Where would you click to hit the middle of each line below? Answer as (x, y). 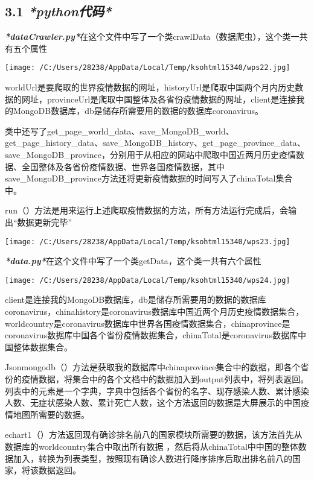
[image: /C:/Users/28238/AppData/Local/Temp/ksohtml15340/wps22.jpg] (148, 68)
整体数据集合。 (43, 346)
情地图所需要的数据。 (47, 414)
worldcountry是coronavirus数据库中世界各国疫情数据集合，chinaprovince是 (148, 323)
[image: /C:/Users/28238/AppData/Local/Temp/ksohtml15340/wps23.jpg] (148, 242)
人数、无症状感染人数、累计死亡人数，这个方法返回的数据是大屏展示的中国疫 (157, 403)
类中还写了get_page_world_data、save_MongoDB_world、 (120, 131)
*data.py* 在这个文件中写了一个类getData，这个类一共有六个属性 (133, 261)
